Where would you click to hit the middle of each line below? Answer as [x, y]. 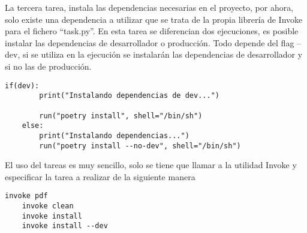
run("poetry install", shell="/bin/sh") [121, 116]
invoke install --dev [65, 226]
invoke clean [48, 206]
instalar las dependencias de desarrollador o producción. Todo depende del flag [150, 42]
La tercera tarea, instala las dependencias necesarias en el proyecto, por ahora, [149, 7]
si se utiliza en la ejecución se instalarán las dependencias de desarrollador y [162, 54]
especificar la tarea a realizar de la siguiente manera [100, 176]
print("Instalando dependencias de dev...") [129, 96]
